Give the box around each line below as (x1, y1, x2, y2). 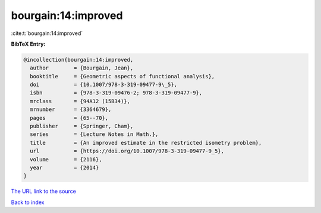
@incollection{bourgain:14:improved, (23, 56, 134, 63)
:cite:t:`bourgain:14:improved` (11, 30, 83, 37)
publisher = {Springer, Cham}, (30, 123, 134, 130)
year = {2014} (30, 164, 99, 171)
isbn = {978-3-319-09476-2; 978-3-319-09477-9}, (30, 90, 203, 96)
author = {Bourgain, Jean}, (30, 65, 134, 71)
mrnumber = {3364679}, (30, 106, 112, 113)
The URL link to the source (11, 187, 77, 195)
